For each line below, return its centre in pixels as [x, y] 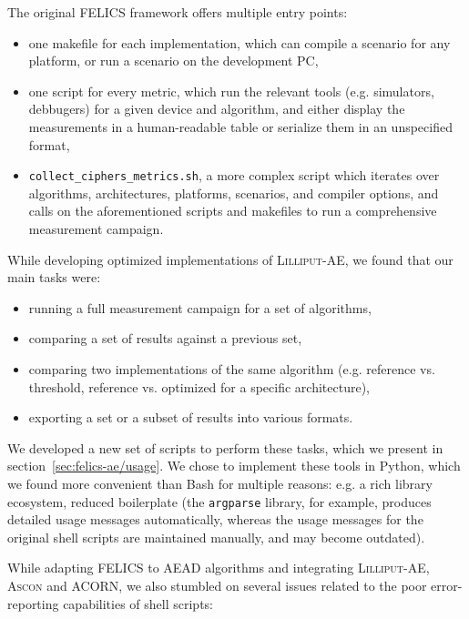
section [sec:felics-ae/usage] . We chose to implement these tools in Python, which [234, 466]
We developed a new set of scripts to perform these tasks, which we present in [225, 447]
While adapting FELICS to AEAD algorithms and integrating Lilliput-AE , [219, 568]
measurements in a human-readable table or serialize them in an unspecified [240, 126]
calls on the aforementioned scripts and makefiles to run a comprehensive [233, 211]
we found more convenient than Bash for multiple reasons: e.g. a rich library [220, 483]
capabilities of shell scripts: [138, 603]
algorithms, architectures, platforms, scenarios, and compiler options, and [234, 193]
